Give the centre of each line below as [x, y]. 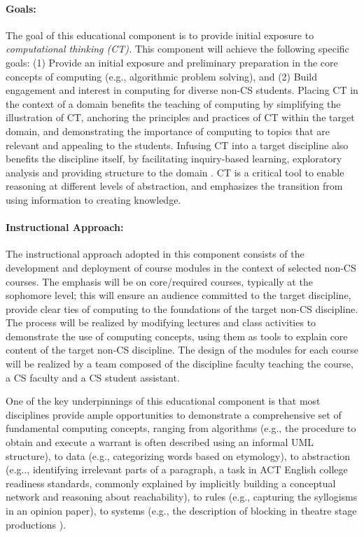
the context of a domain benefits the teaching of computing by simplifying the [173, 103]
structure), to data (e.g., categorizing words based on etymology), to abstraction [178, 455]
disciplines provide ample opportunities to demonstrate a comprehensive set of [174, 414]
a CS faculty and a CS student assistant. [93, 377]
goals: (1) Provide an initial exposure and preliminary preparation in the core [172, 62]
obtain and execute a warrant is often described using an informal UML [160, 442]
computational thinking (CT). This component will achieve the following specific [177, 49]
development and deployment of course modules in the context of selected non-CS [181, 267]
